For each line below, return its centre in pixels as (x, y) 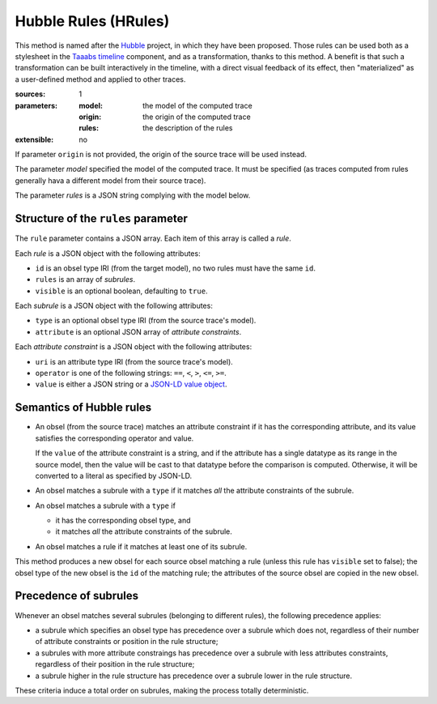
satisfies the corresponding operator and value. (115, 438)
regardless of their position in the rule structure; (115, 664)
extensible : (34, 139)
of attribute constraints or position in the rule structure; (127, 642)
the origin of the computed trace (197, 117)
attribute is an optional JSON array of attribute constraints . (138, 331)
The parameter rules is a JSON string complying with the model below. (133, 195)
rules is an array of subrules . (85, 279)
